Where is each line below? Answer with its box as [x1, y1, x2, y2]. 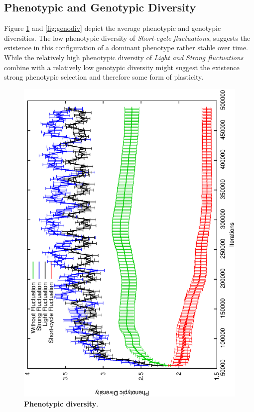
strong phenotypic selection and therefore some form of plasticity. [4, 72, 204, 82]
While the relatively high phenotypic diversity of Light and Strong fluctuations [4, 52, 244, 62]
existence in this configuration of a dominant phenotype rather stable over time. [4, 42, 249, 53]
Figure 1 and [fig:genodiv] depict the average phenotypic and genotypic [4, 23, 221, 33]
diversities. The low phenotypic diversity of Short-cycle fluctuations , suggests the [4, 32, 251, 43]
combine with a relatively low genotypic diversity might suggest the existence [4, 62, 240, 72]
